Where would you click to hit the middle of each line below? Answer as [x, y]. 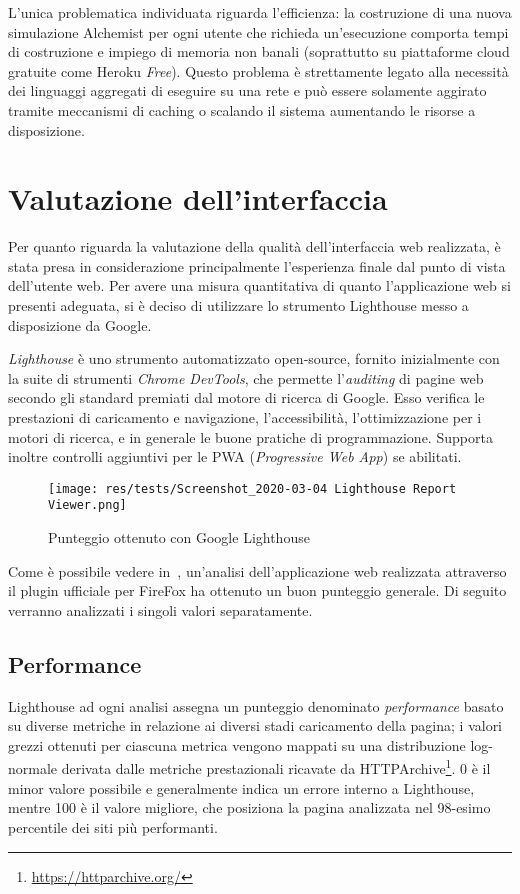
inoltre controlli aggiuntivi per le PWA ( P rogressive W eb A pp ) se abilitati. [235, 456]
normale [33, 768]
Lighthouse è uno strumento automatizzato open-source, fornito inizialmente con [254, 358]
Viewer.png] [87, 505]
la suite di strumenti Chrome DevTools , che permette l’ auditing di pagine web [246, 377]
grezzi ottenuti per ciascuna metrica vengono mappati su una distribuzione [237, 744]
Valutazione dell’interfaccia [198, 198]
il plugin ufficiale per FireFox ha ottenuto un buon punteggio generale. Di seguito [257, 590]
